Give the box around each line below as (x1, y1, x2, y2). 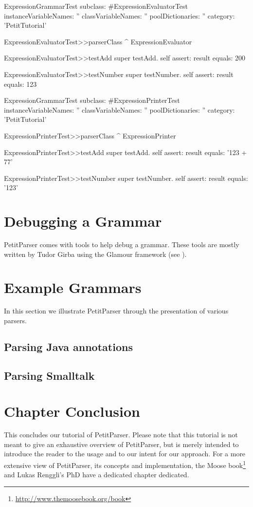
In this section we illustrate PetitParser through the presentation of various (4, 306, 229, 316)
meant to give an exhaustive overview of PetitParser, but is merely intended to (4, 439, 239, 449)
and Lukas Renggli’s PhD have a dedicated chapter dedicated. (4, 469, 189, 480)
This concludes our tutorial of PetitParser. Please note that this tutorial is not (4, 429, 238, 440)
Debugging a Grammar (4, 211, 162, 231)
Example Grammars (4, 277, 142, 297)
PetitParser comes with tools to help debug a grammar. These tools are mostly (4, 239, 239, 250)
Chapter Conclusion (4, 401, 141, 421)
